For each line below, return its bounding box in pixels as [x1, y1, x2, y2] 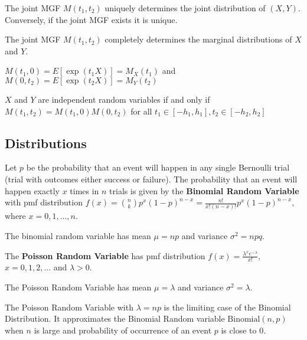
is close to [221, 323, 257, 336]
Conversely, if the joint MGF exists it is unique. [5, 13, 178, 25]
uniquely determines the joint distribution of [104, 2, 266, 14]
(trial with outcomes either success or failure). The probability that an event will [5, 172, 298, 185]
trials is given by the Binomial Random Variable [109, 184, 299, 197]
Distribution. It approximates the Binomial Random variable [5, 312, 225, 325]
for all [130, 104, 152, 117]
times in [70, 184, 99, 197]
